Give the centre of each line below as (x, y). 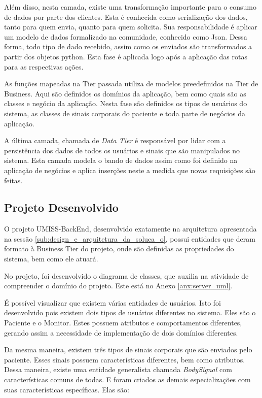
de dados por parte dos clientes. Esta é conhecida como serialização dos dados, (126, 16)
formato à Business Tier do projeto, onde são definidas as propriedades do (119, 248)
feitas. (13, 180)
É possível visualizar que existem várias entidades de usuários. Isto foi (113, 302)
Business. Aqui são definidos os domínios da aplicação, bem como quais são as (125, 93)
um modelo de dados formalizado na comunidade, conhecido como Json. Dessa (126, 36)
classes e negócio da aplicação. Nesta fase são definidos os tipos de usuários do (126, 103)
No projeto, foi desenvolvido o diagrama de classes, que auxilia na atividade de (126, 275)
